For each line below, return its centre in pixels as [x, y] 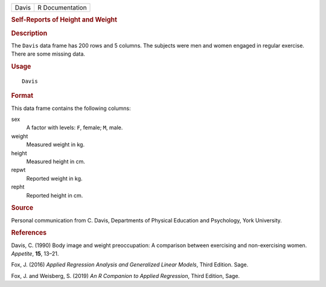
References [29, 233]
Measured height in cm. [56, 161]
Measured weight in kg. [55, 144]
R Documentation [62, 8]
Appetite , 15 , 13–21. [35, 254]
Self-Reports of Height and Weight [64, 20]
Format [22, 95]
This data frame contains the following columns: [71, 108]
